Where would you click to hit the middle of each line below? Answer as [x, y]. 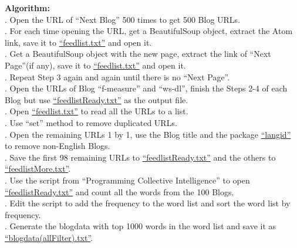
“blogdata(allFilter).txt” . [49, 237]
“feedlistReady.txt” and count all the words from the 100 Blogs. [119, 191]
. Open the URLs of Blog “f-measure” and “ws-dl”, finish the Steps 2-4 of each [146, 88]
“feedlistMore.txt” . [38, 169]
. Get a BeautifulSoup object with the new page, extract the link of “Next [138, 54]
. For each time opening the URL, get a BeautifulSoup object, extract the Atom [149, 31]
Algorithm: [27, 8]
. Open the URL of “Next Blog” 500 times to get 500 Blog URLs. [123, 19]
